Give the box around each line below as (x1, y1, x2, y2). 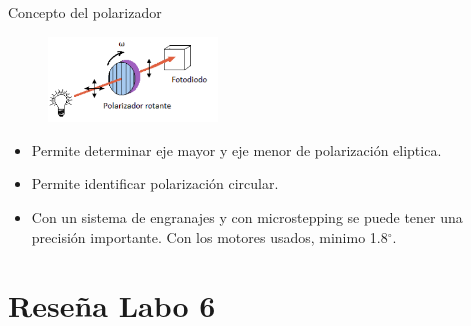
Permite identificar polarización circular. (31, 173, 279, 194)
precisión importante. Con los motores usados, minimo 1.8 (31, 226, 388, 247)
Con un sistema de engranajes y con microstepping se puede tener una (31, 207, 463, 228)
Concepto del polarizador (8, 2, 162, 22)
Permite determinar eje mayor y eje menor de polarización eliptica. (31, 139, 442, 160)
